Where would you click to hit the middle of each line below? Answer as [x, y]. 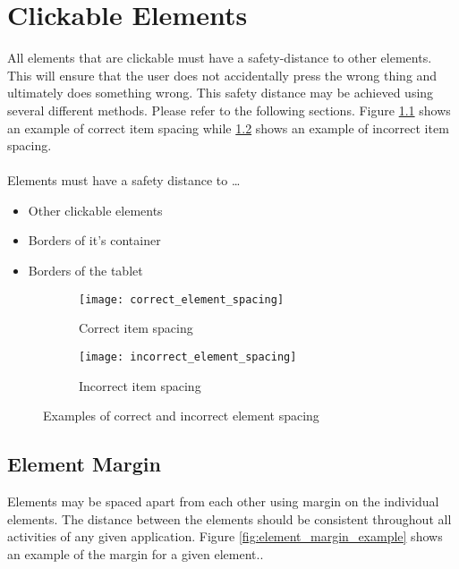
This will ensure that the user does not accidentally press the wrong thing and [222, 75]
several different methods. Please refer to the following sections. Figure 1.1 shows [229, 110]
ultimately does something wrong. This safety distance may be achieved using [221, 93]
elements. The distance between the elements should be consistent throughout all [229, 518]
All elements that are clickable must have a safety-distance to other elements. [220, 58]
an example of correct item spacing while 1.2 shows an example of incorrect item [228, 127]
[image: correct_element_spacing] [182, 299]
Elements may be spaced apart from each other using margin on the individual [223, 501]
